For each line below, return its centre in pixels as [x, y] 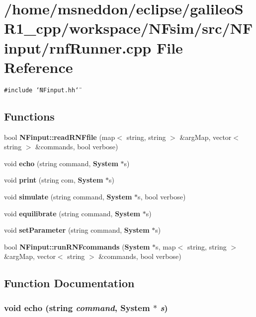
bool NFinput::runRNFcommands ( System [77, 246]
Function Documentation [69, 283]
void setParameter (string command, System [77, 230]
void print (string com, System [54, 180]
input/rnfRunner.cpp [78, 47]
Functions [29, 116]
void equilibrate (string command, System [72, 213]
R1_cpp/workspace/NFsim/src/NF [128, 28]
